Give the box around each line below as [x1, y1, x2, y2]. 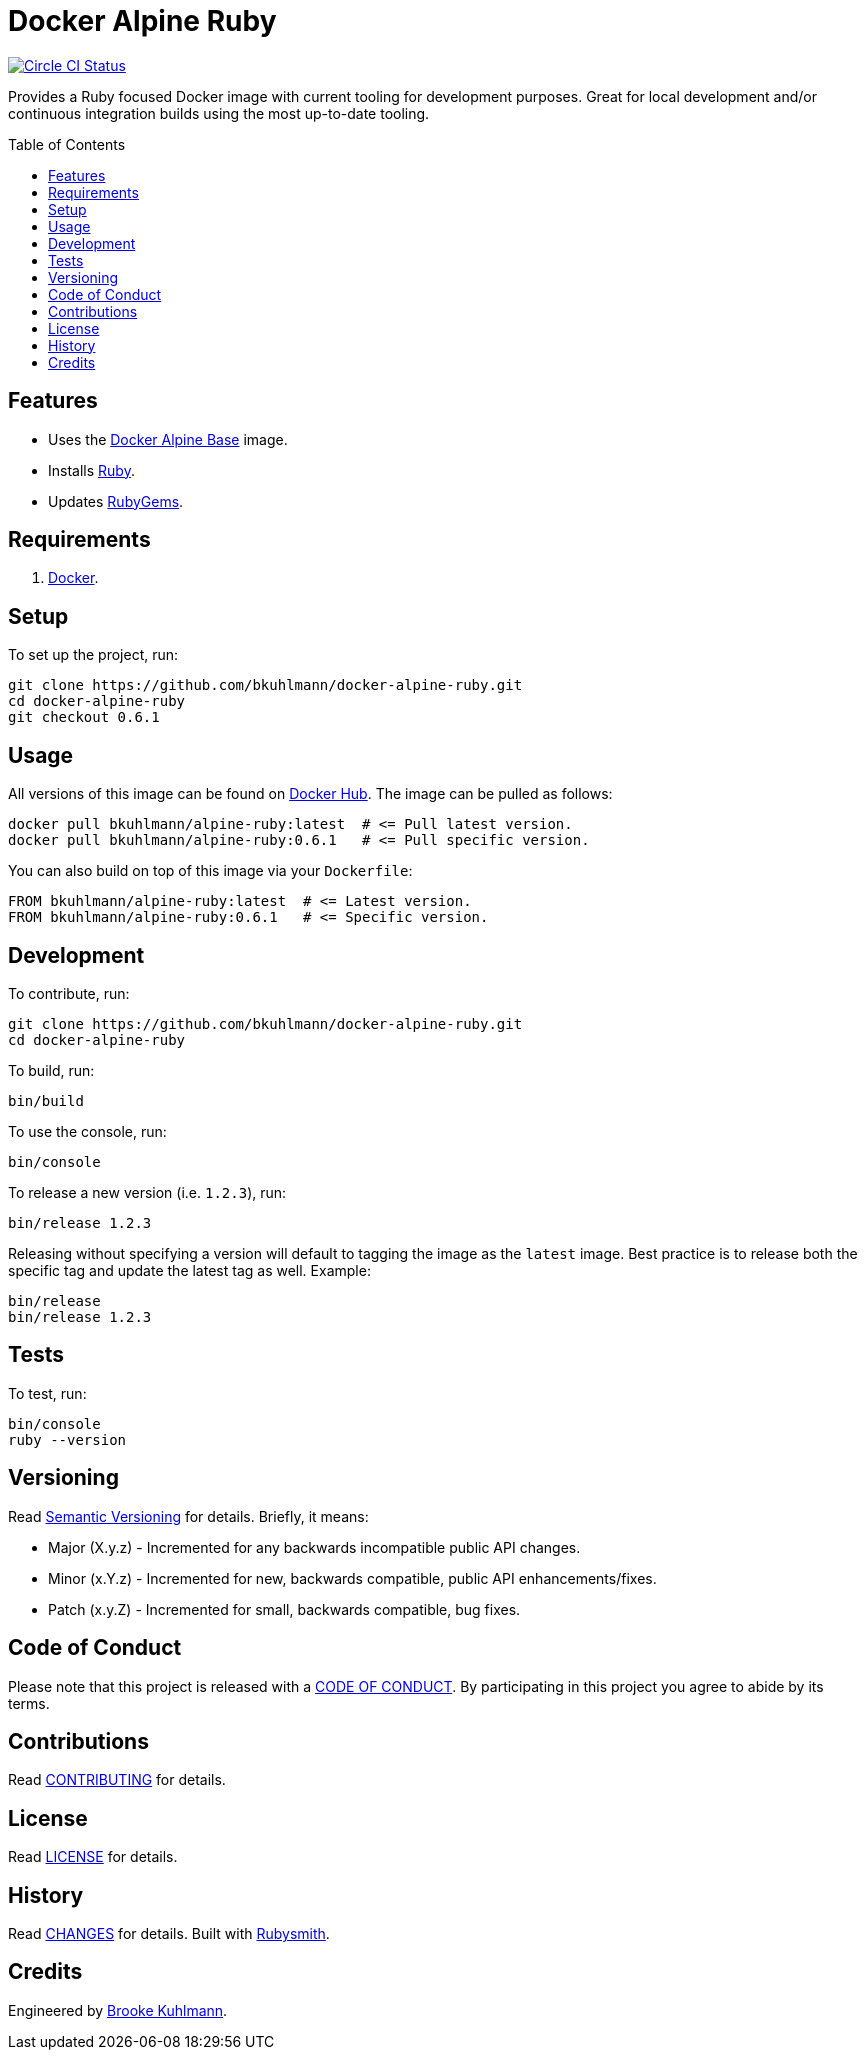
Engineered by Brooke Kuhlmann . [8, 2001, 228, 2019]
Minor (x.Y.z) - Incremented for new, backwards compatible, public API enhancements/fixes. [48, 1569, 657, 1587]
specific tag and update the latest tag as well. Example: [8, 1261, 371, 1279]
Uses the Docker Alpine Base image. [48, 430, 288, 448]
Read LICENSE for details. [8, 1848, 178, 1866]
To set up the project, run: [8, 646, 179, 664]
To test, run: [8, 1384, 87, 1402]
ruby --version [8, 1431, 127, 1448]
